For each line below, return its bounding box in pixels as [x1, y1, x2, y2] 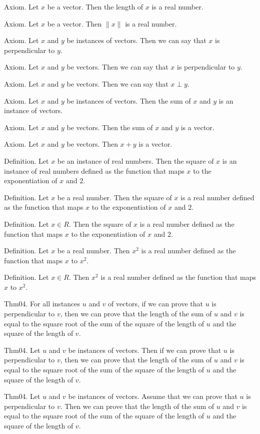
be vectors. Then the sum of [66, 122, 153, 132]
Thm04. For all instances [4, 298, 80, 309]
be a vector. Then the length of [47, 2, 143, 12]
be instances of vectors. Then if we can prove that [68, 344, 221, 355]
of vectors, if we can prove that [108, 298, 203, 309]
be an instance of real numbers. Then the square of [57, 155, 214, 166]
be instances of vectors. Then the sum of [66, 95, 191, 106]
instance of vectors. [4, 105, 63, 116]
